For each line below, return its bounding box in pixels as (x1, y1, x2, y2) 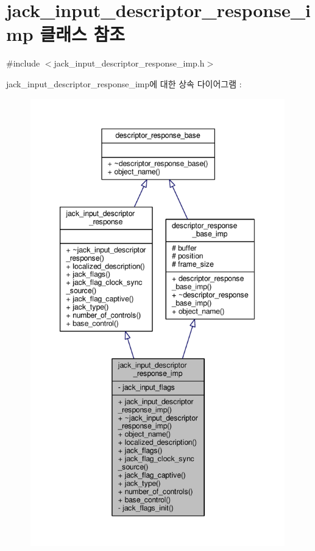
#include (6, 57, 40, 70)
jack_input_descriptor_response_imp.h (54, 57, 205, 70)
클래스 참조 (40, 21, 125, 46)
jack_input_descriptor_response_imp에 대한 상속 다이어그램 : (6, 77, 242, 90)
